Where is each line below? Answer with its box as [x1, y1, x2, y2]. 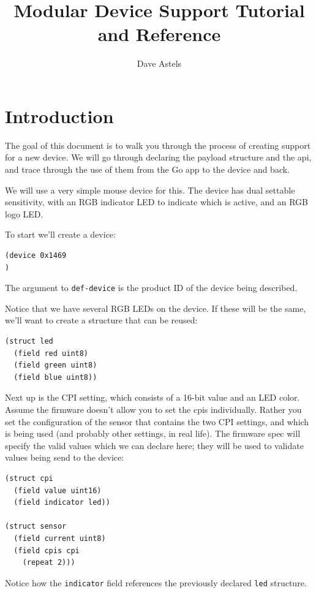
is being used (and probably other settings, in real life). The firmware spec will [5, 427, 301, 440]
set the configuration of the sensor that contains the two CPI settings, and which [5, 415, 309, 428]
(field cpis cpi [13, 546, 80, 555]
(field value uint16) [13, 486, 102, 495]
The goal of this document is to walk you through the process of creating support [5, 138, 311, 151]
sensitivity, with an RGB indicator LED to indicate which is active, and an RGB [5, 195, 308, 208]
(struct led [5, 337, 53, 346]
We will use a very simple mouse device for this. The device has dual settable [5, 183, 295, 196]
